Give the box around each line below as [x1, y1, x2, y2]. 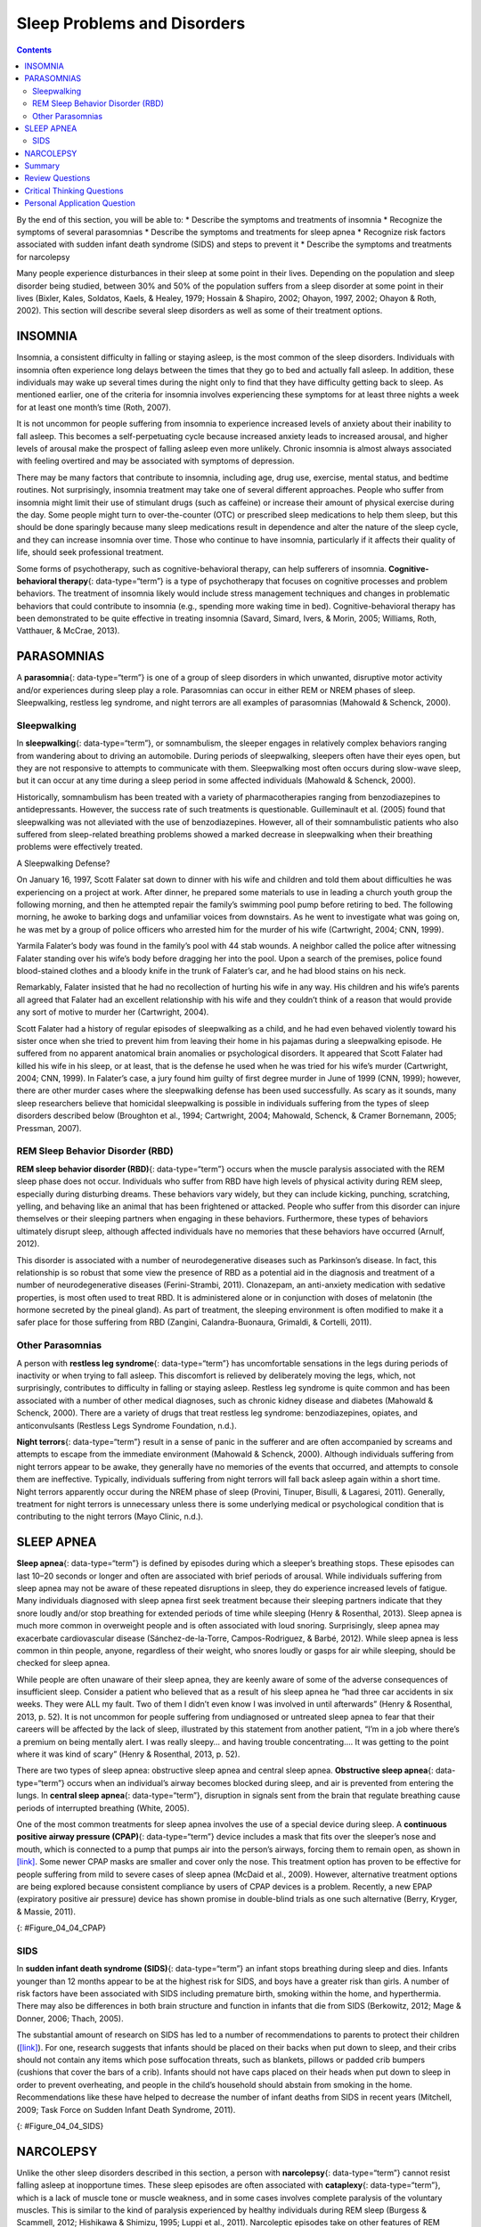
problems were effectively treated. [16, 842, 143, 852]
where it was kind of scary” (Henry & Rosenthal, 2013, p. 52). [16, 1749, 240, 1759]
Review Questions [24, 173, 91, 184]
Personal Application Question [24, 198, 135, 208]
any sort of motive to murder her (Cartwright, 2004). [16, 1007, 209, 1017]
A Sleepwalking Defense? [16, 858, 110, 869]
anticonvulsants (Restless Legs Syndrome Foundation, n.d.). [16, 1420, 237, 1431]
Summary [24, 160, 61, 171]
